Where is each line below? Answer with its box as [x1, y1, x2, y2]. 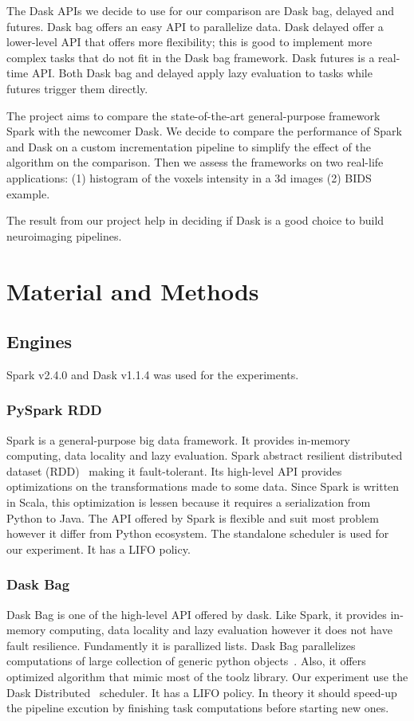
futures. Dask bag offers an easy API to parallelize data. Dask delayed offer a [6, 18, 384, 34]
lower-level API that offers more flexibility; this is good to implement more [6, 33, 373, 50]
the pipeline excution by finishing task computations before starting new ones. [6, 699, 389, 716]
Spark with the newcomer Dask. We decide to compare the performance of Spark [6, 123, 402, 139]
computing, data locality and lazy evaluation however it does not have [49, 621, 392, 638]
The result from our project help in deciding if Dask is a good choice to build [6, 212, 384, 229]
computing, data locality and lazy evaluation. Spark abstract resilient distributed [6, 447, 403, 464]
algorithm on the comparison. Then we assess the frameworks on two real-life [6, 154, 384, 170]
